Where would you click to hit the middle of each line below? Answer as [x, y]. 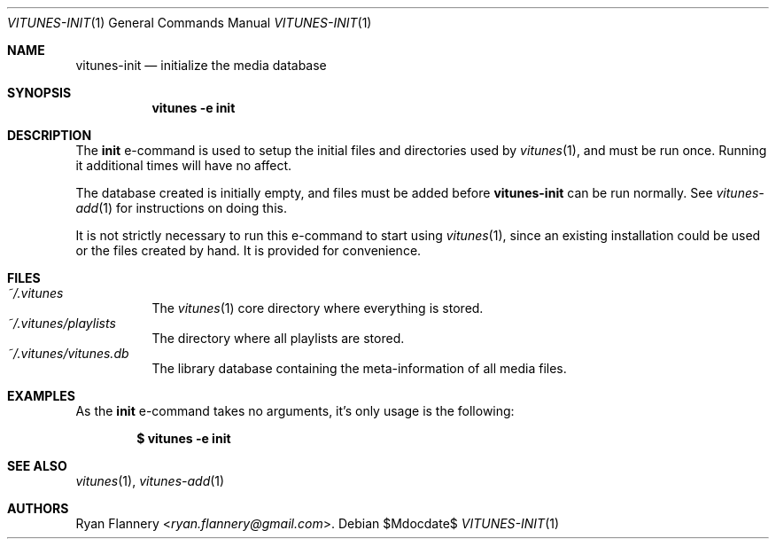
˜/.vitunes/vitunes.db [68, 353]
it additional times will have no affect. [184, 165]
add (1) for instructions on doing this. [181, 208]
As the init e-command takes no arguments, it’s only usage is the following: [295, 411]
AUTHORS [38, 508]
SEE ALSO [37, 466]
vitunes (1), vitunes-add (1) [150, 481]
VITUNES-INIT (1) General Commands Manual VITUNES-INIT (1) [190, 23]
